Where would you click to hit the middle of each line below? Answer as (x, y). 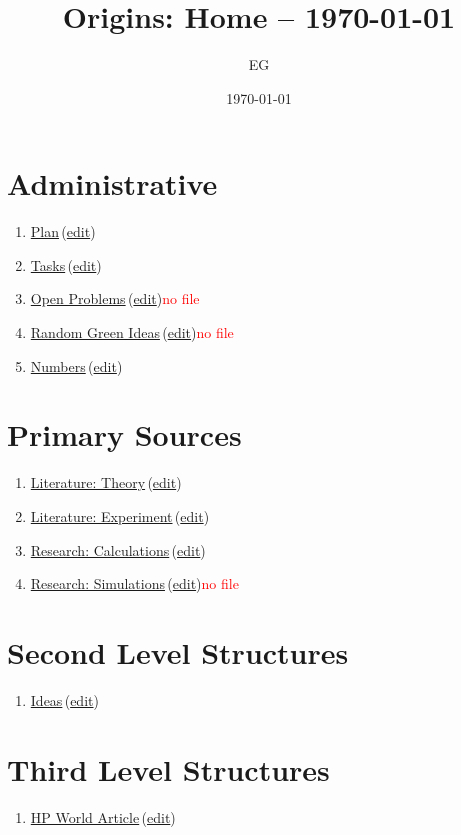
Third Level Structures (168, 768)
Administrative (112, 183)
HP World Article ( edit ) (103, 816)
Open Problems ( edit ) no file (115, 298)
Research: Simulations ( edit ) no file (134, 583)
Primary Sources (124, 434)
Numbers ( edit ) (76, 365)
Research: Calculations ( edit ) (118, 549)
